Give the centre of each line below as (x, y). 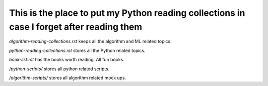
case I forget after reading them (76, 27)
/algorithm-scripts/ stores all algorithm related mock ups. (67, 78)
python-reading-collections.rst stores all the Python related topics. (77, 50)
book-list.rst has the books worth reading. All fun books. (67, 60)
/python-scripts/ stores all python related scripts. (59, 69)
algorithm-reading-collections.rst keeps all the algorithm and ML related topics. (91, 42)
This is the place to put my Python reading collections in (127, 13)
